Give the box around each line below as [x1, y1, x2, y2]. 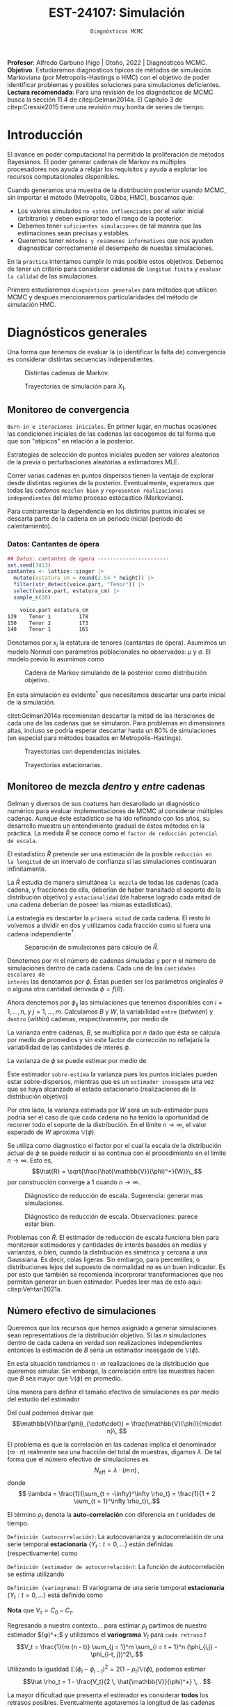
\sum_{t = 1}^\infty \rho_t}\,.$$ [73, 1497, 161, 1505]
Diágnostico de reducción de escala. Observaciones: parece [24, 1213, 198, 1221]
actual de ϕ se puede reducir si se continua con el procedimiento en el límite [7, 1149, 227, 1157]
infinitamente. [7, 865, 47, 873]
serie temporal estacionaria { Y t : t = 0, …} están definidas [7, 1540, 174, 1550]
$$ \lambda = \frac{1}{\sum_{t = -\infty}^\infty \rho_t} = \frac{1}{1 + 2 [18, 1489, 216, 1497]
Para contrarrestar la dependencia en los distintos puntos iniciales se [7, 507, 205, 516]
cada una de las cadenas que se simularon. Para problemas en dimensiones [7, 718, 225, 727]
